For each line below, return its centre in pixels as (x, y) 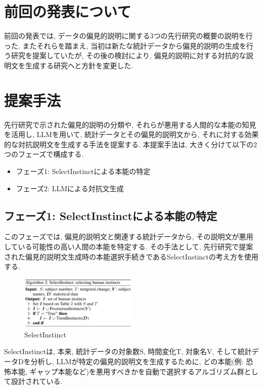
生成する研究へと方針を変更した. (79, 65)
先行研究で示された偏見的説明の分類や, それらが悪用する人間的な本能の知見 (130, 124)
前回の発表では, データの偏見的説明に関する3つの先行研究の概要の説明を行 (128, 36)
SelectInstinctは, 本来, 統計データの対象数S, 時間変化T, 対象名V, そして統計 (128, 351)
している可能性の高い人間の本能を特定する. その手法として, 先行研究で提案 (129, 246)
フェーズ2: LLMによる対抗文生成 (70, 188)
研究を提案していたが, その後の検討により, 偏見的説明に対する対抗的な (128, 55)
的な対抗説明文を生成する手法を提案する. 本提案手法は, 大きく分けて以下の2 (131, 144)
